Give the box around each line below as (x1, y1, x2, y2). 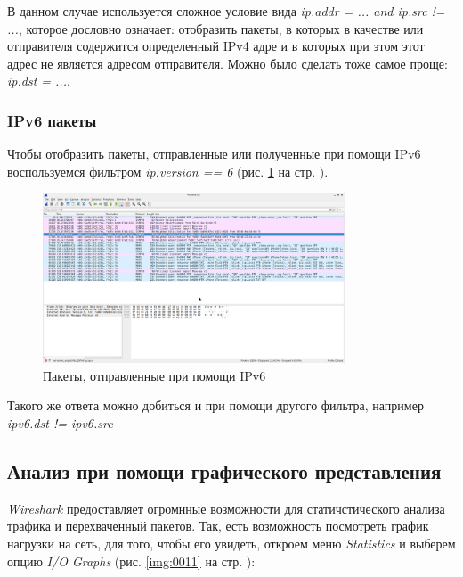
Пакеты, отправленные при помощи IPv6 (43, 366, 266, 384)
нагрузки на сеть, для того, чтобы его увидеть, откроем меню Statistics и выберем (7, 533, 456, 552)
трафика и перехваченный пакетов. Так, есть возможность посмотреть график (7, 516, 429, 535)
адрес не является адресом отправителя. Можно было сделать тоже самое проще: (7, 54, 448, 72)
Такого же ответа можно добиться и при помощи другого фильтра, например (7, 396, 424, 415)
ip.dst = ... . (7, 71, 70, 90)
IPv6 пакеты (7, 109, 97, 131)
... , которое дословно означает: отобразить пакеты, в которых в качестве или (7, 19, 424, 37)
